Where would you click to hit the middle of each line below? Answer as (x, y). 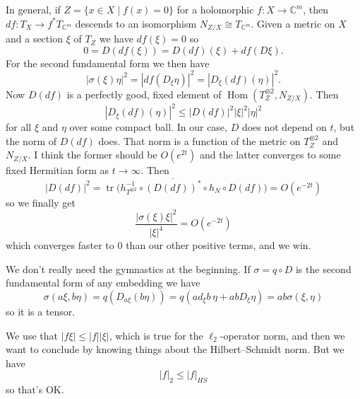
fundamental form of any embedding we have (103, 283)
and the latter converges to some (270, 155)
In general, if (33, 9)
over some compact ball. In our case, (148, 127)
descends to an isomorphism (136, 23)
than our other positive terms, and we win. (218, 245)
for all (19, 127)
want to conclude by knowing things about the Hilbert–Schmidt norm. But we (175, 349)
